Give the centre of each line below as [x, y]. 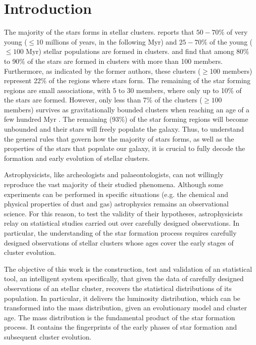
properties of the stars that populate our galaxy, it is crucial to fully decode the [125, 148]
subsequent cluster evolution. [48, 336]
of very [237, 32]
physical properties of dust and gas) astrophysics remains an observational [116, 204]
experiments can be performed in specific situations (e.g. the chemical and [116, 194]
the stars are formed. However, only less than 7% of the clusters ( [103, 100]
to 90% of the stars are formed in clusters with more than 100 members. [113, 61]
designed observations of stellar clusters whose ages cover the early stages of [119, 242]
